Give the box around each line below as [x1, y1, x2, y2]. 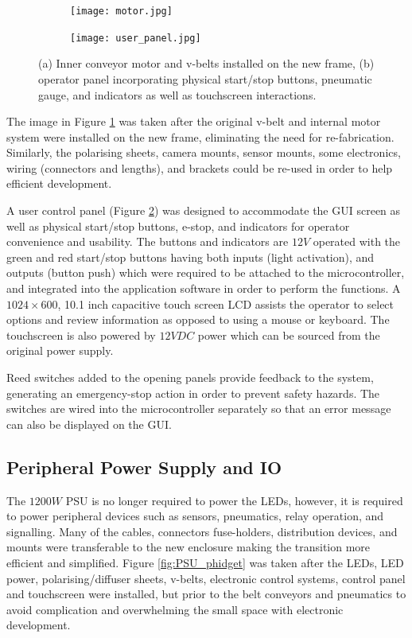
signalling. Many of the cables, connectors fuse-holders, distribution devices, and [6, 523, 398, 539]
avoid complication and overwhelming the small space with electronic [6, 601, 344, 617]
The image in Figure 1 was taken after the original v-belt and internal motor [6, 113, 381, 130]
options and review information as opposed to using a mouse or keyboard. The [6, 311, 390, 328]
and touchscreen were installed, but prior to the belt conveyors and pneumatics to [6, 585, 406, 602]
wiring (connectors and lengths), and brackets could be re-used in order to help [6, 159, 393, 176]
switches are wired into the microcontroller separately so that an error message [6, 400, 391, 417]
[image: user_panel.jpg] [70, 32, 201, 44]
